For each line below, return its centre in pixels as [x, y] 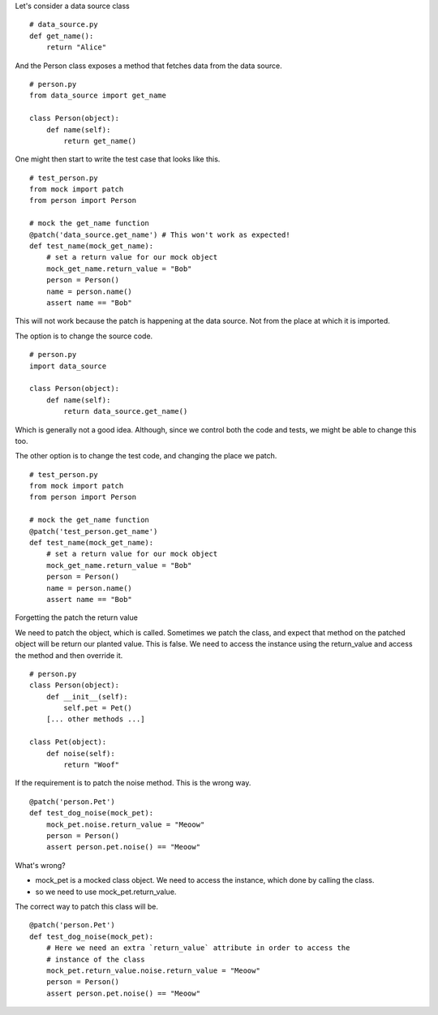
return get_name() [100, 141]
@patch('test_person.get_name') [94, 531]
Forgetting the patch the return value [76, 617]
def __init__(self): [87, 697]
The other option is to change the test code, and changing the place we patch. [146, 456]
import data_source [68, 366]
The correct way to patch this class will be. [86, 906]
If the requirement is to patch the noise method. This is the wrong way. [133, 783]
